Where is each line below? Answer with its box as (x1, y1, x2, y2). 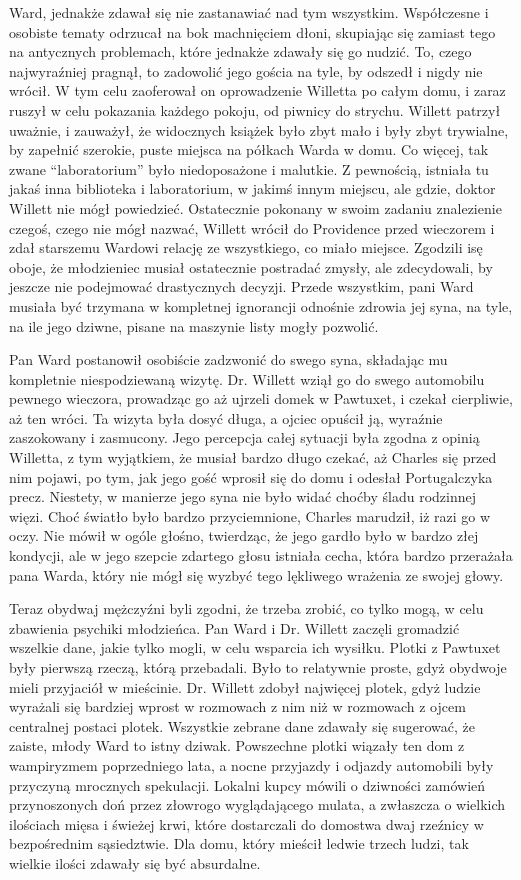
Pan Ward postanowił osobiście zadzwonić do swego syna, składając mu (9, 349, 448, 370)
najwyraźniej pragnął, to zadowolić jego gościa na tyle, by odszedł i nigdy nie (9, 60, 483, 81)
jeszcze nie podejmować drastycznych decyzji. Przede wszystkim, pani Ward (9, 276, 474, 297)
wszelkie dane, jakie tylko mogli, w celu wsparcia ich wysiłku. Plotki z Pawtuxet (9, 637, 501, 658)
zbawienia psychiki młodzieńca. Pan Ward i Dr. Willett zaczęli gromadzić (9, 617, 460, 638)
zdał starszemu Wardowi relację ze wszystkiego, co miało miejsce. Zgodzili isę (9, 237, 483, 258)
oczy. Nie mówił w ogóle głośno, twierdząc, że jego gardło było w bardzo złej (9, 525, 479, 546)
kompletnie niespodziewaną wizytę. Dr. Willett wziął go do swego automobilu (9, 368, 485, 389)
